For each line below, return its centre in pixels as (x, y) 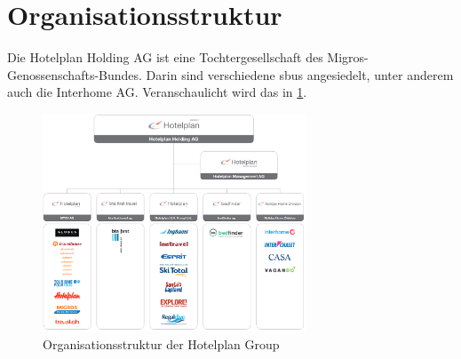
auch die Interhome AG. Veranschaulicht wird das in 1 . (157, 92)
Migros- (348, 57)
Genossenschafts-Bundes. (75, 74)
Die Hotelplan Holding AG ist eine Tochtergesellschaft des (165, 57)
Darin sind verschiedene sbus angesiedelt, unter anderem (300, 74)
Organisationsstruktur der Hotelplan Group (161, 343)
